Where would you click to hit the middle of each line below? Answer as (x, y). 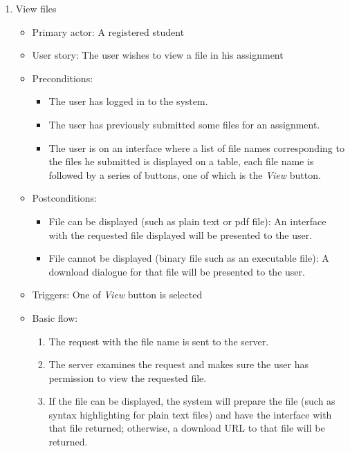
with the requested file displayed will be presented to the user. (181, 234)
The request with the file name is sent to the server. (159, 341)
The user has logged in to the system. (128, 101)
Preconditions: (63, 78)
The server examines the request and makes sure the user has (178, 364)
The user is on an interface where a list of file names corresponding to (196, 147)
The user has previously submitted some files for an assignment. (184, 124)
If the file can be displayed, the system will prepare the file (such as (192, 401)
